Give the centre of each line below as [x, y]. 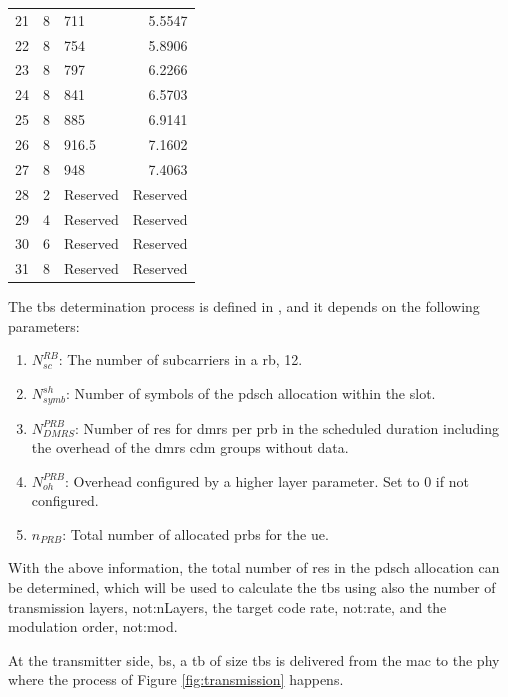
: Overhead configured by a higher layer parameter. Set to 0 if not [267, 480]
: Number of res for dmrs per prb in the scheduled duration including [287, 427]
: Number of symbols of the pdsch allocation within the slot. [251, 393]
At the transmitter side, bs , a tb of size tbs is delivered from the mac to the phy [254, 659]
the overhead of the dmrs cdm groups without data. [190, 447]
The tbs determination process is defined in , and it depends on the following [244, 306]
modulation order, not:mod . [93, 626]
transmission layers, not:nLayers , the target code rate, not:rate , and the [227, 606]
